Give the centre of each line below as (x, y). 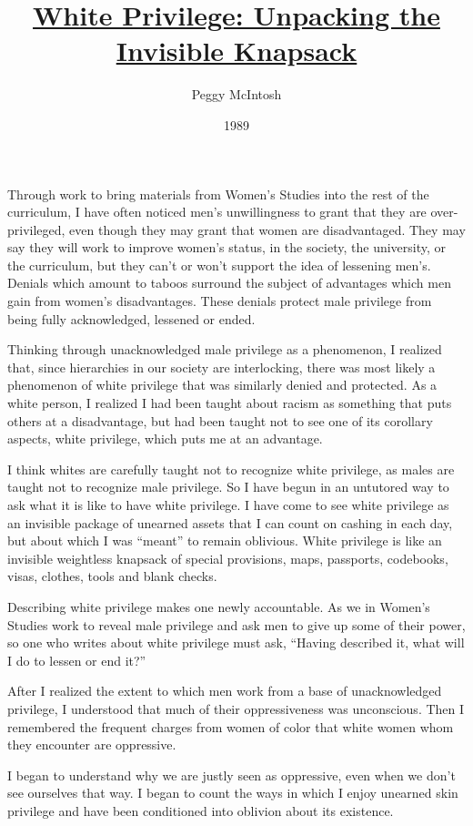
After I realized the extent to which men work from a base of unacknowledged (225, 691)
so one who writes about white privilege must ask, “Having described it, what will (236, 642)
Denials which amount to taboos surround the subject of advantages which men (229, 283)
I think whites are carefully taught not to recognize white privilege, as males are (231, 469)
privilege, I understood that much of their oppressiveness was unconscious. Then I (236, 708)
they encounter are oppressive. (92, 744)
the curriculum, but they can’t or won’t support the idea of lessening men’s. (219, 265)
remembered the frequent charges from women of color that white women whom (231, 726)
